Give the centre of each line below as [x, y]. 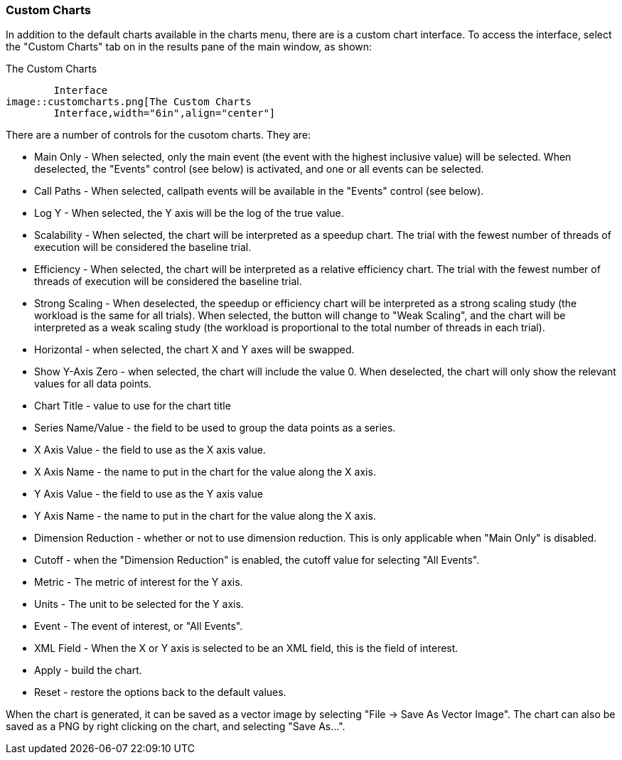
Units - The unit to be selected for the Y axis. [139, 604]
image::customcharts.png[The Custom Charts [129, 102]
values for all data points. [93, 384]
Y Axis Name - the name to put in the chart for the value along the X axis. [205, 516]
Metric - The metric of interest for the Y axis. [139, 582]
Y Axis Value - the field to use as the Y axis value [149, 494]
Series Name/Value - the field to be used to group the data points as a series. [215, 428]
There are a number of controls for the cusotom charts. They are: [159, 135]
